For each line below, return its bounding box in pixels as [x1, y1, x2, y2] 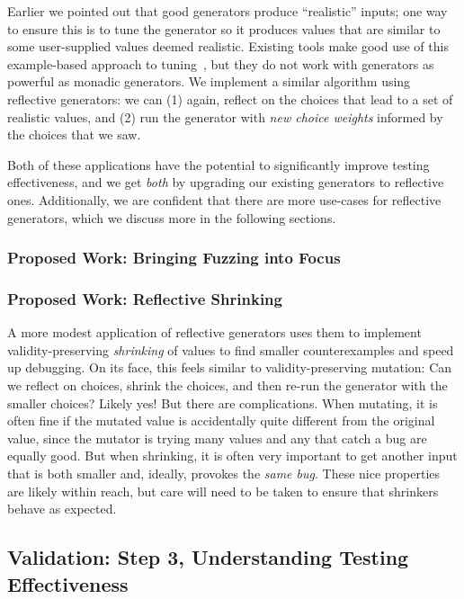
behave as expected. [7, 499, 117, 518]
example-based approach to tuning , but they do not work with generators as [7, 54, 434, 73]
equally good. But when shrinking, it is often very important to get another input [7, 446, 458, 465]
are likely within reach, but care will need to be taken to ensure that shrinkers [7, 481, 439, 500]
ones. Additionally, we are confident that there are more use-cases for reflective [7, 190, 442, 209]
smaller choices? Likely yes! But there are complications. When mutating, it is [7, 393, 438, 412]
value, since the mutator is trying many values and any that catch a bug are [7, 428, 427, 447]
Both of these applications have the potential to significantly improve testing [7, 155, 430, 174]
